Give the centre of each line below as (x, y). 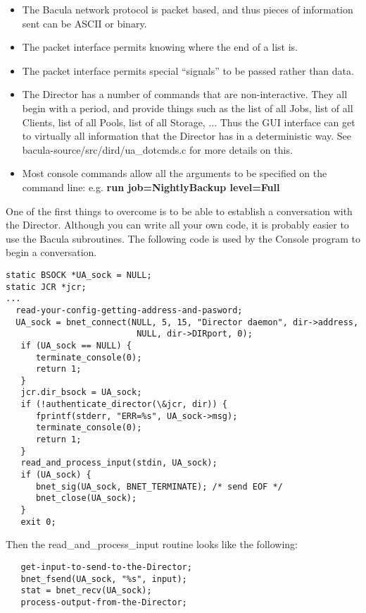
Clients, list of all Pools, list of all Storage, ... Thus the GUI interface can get (189, 122)
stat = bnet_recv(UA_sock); (86, 591)
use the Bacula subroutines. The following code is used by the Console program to (183, 238)
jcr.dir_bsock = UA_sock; (81, 393)
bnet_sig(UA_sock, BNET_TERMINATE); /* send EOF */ (159, 486)
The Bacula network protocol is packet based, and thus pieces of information (188, 9)
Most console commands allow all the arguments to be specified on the (175, 173)
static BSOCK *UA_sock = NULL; (79, 275)
